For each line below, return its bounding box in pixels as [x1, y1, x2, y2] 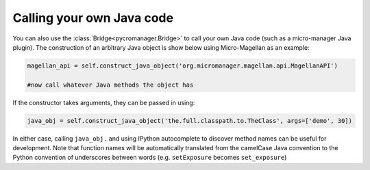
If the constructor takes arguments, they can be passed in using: [12, 98, 195, 107]
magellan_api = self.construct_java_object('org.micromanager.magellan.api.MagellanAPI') [27, 61, 338, 70]
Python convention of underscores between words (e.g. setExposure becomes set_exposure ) [12, 154, 287, 162]
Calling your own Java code [12, 10, 174, 25]
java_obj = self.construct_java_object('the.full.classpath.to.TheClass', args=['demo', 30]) [27, 117, 353, 124]
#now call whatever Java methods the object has [27, 81, 194, 89]
